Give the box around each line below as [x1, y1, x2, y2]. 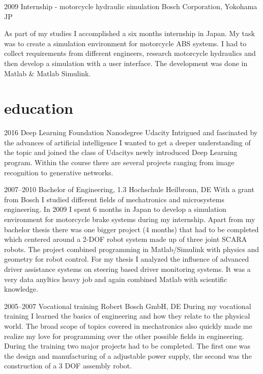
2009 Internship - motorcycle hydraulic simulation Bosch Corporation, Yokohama [4, 1, 257, 11]
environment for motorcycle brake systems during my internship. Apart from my [4, 214, 255, 225]
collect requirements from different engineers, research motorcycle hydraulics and [4, 48, 256, 58]
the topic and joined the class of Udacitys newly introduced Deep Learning [4, 147, 238, 158]
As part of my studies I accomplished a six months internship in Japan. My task [4, 28, 255, 39]
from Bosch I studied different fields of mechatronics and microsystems [4, 194, 224, 204]
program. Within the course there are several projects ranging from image [4, 157, 235, 168]
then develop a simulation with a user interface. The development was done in [4, 57, 248, 68]
